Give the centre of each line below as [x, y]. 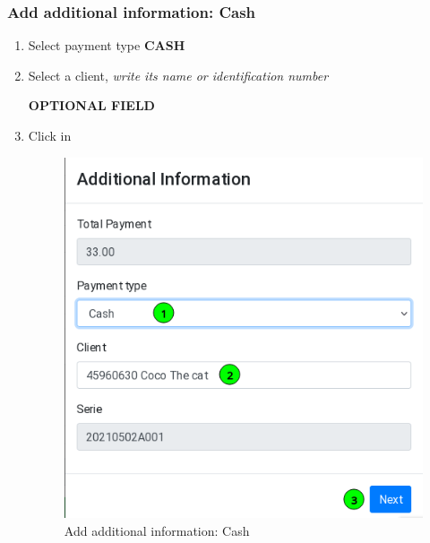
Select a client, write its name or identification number [178, 75]
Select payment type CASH [107, 45]
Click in [50, 135]
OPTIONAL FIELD [91, 105]
